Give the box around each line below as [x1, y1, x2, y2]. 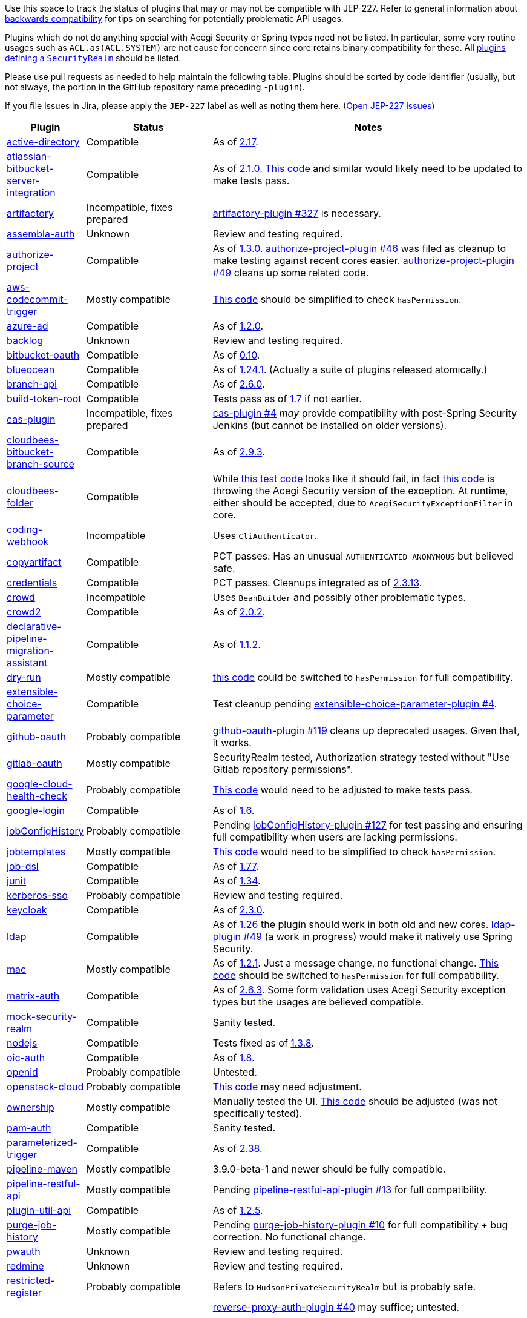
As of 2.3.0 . [212, 904, 265, 916]
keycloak [7, 904, 47, 916]
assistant [7, 657, 48, 669]
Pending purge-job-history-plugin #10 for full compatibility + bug [212, 1219, 508, 1231]
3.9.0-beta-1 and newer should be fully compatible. [212, 1163, 446, 1175]
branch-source [7, 458, 74, 470]
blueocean [7, 363, 55, 376]
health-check [7, 790, 67, 802]
